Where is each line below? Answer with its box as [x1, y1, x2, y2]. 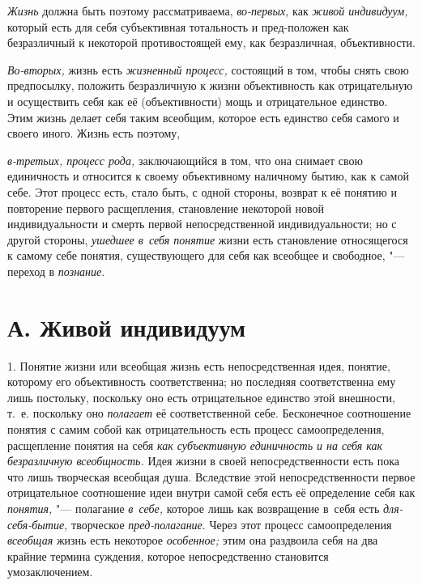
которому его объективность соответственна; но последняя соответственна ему [7, 373, 396, 390]
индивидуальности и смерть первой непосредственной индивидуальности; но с [7, 215, 397, 232]
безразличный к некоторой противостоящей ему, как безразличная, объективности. [7, 34, 416, 51]
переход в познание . [7, 262, 105, 279]
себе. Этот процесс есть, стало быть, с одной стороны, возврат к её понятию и [7, 183, 397, 200]
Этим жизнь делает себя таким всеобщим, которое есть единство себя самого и [7, 108, 399, 125]
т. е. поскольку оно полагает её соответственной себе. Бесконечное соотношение [7, 405, 411, 422]
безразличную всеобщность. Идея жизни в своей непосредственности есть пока [7, 452, 399, 469]
